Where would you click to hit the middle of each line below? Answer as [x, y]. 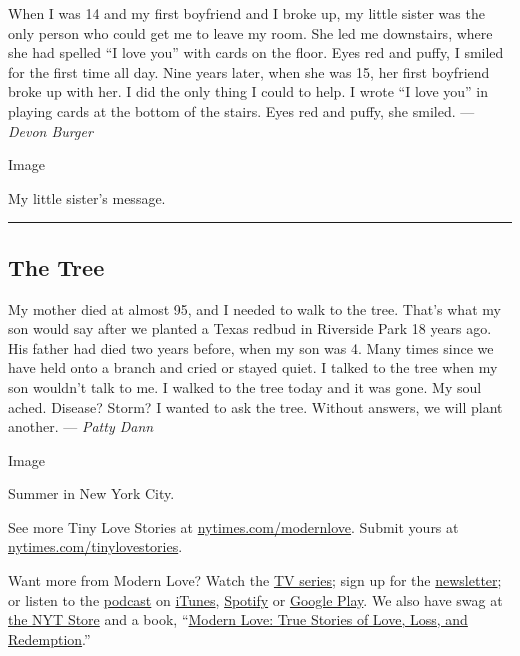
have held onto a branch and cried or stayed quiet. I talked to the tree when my [253, 367]
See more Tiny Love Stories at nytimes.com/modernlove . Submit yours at [233, 526]
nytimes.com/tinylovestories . [95, 546]
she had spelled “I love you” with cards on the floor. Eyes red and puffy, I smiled [256, 52]
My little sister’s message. [87, 197]
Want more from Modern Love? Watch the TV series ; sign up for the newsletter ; [255, 580]
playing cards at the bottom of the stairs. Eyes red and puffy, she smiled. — [241, 110]
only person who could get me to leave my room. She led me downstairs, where [250, 32]
